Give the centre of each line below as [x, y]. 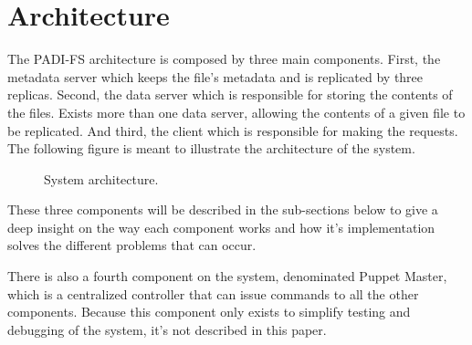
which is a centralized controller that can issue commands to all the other [213, 293]
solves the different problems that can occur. [132, 245]
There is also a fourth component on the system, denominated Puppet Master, [227, 276]
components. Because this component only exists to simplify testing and [209, 312]
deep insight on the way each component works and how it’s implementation [221, 227]
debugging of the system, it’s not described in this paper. [167, 329]
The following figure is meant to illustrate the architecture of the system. [211, 148]
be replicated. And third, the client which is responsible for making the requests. [233, 130]
